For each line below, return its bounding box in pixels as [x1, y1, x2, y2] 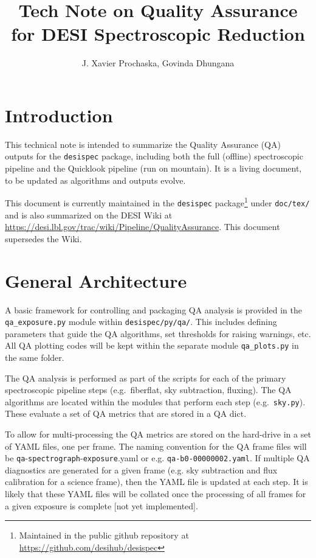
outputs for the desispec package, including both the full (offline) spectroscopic [5, 150, 303, 162]
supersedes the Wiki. [5, 232, 82, 245]
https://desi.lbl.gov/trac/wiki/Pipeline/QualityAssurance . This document [5, 220, 280, 233]
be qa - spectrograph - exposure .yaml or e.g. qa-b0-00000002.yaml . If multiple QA [5, 452, 310, 464]
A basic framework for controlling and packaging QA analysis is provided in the [5, 303, 302, 316]
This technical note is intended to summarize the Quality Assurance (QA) [5, 138, 281, 150]
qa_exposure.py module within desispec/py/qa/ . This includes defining [5, 315, 277, 328]
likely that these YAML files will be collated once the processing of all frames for [5, 487, 306, 500]
